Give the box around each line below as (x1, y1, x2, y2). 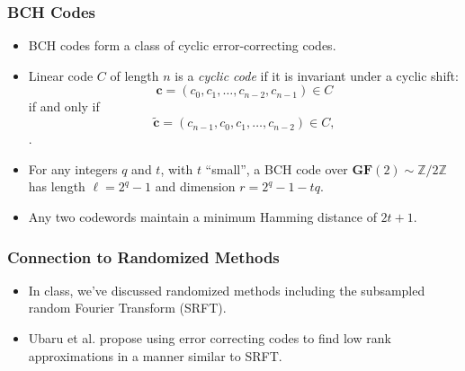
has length (28, 177, 85, 196)
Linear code (28, 66, 94, 84)
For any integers (28, 159, 118, 178)
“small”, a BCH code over (205, 159, 348, 178)
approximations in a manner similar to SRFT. (28, 346, 282, 365)
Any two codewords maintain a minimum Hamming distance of (28, 208, 377, 225)
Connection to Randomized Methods (7, 245, 280, 268)
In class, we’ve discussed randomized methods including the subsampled (28, 280, 425, 299)
